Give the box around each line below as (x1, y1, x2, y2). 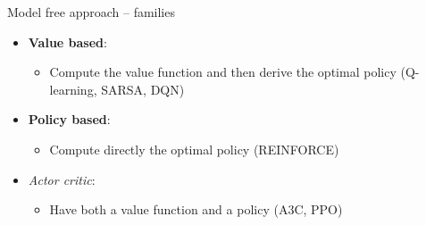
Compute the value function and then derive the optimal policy (49, 62, 397, 81)
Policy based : (28, 110, 111, 129)
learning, (49, 79, 97, 98)
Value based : (28, 32, 107, 51)
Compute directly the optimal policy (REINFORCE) (49, 139, 339, 158)
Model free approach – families (7, 3, 175, 21)
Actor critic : (28, 170, 96, 188)
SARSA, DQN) (101, 79, 185, 98)
